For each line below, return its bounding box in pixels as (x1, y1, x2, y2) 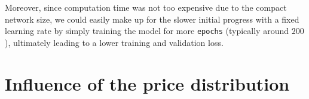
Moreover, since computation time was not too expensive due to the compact (5, 1, 287, 13)
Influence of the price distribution (5, 71, 290, 95)
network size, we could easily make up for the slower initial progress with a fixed (5, 13, 299, 25)
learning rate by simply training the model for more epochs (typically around (5, 24, 289, 37)
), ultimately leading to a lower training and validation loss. (5, 36, 224, 48)
